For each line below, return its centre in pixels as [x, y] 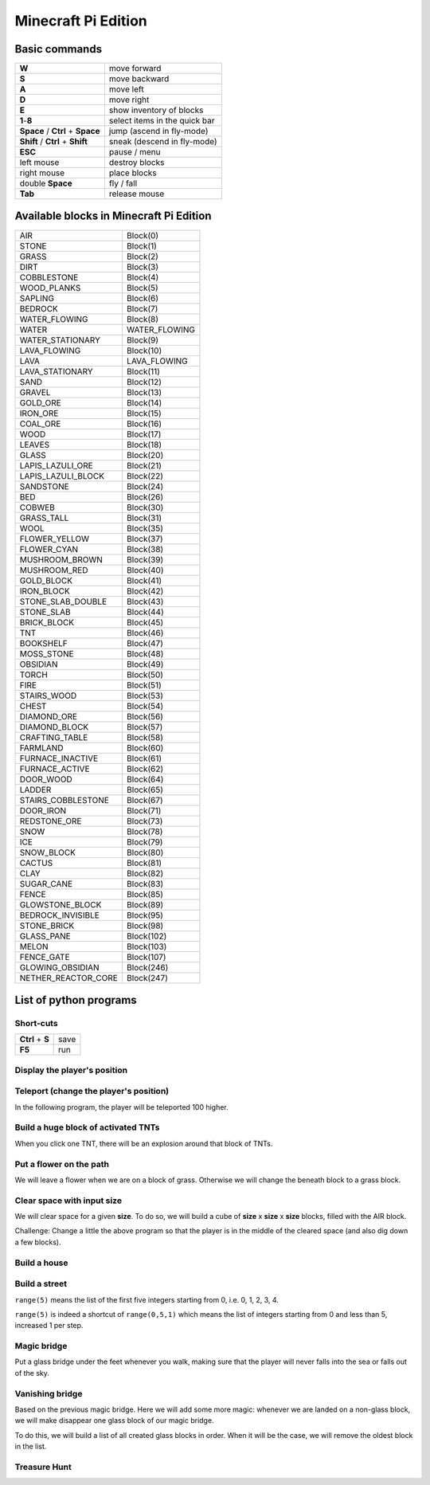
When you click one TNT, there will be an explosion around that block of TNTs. [144, 1143]
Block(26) [145, 496]
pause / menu [135, 152]
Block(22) [145, 476]
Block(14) [144, 402]
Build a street [41, 1284]
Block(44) [145, 612]
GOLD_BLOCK [46, 580]
